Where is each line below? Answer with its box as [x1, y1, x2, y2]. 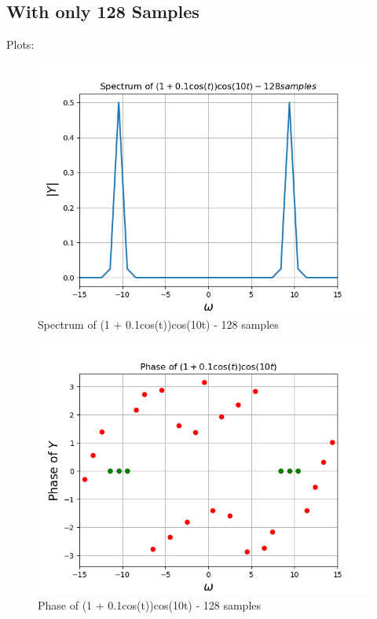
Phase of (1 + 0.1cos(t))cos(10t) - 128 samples [38, 596, 262, 613]
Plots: [6, 36, 35, 53]
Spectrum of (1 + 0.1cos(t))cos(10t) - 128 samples [38, 316, 279, 333]
